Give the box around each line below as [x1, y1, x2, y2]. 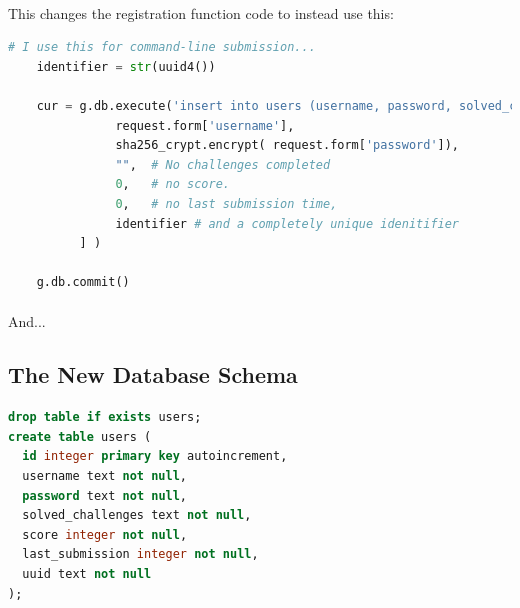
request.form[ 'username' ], [115, 118, 295, 133]
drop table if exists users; [8, 410, 202, 425]
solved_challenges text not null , [22, 508, 252, 523]
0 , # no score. [115, 177, 230, 192]
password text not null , [22, 488, 188, 503]
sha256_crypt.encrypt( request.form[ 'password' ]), [115, 138, 460, 153]
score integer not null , [22, 527, 188, 542]
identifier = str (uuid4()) [36, 59, 216, 74]
